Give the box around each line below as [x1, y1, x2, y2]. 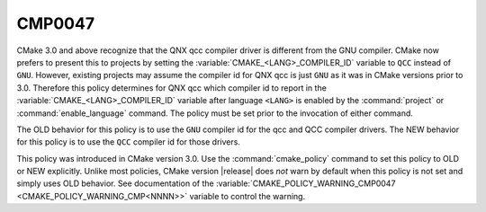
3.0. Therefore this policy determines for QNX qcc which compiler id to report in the [16, 82, 328, 93]
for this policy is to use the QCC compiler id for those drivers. [16, 137, 240, 147]
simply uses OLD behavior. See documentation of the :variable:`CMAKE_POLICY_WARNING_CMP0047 [16, 178, 396, 189]
